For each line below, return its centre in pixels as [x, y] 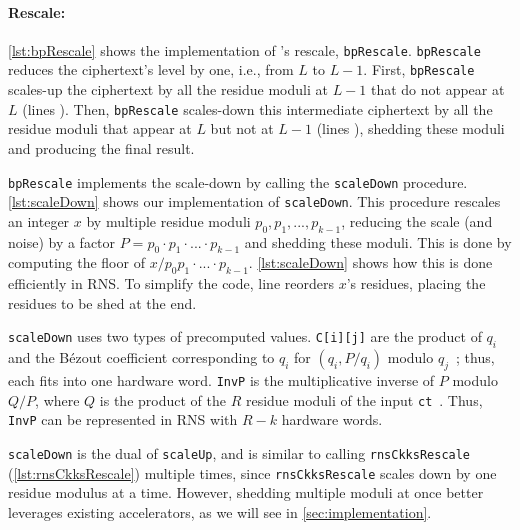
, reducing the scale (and [417, 220]
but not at [242, 128]
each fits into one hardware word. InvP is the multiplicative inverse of [221, 380]
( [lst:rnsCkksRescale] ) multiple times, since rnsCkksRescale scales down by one [252, 472]
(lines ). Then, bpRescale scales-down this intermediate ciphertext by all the [257, 108]
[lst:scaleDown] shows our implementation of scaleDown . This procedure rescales [254, 201]
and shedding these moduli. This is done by [378, 241]
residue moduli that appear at [100, 128]
